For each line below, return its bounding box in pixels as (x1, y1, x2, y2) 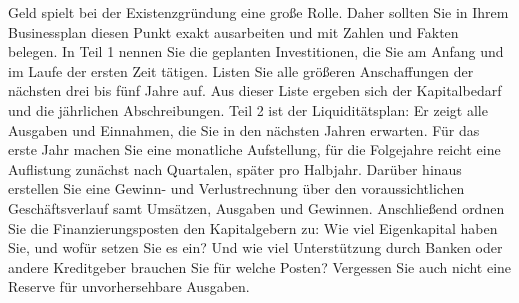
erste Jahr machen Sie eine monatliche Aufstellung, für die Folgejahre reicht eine (8, 139, 501, 160)
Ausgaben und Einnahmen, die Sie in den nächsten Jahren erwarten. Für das (8, 119, 480, 140)
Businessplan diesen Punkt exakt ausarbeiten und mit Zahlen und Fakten (8, 21, 459, 42)
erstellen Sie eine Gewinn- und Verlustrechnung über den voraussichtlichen (8, 178, 465, 199)
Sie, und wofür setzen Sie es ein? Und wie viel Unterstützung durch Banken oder (8, 237, 503, 258)
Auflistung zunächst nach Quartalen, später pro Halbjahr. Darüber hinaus (8, 158, 462, 179)
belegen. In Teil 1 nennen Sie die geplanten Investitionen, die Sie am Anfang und (8, 41, 504, 62)
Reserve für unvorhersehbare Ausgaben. (8, 276, 250, 297)
